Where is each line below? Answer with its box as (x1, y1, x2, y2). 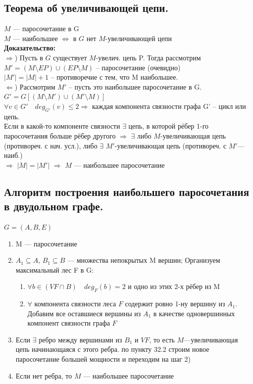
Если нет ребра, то (15, 370, 72, 381)
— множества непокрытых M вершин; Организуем (67, 255, 220, 265)
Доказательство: (4, 43, 56, 53)
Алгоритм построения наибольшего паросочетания (4, 184, 249, 199)
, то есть (149, 334, 175, 344)
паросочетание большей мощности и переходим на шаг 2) (15, 354, 191, 364)
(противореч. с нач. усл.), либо (4, 140, 98, 150)
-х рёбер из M (178, 281, 220, 291)
